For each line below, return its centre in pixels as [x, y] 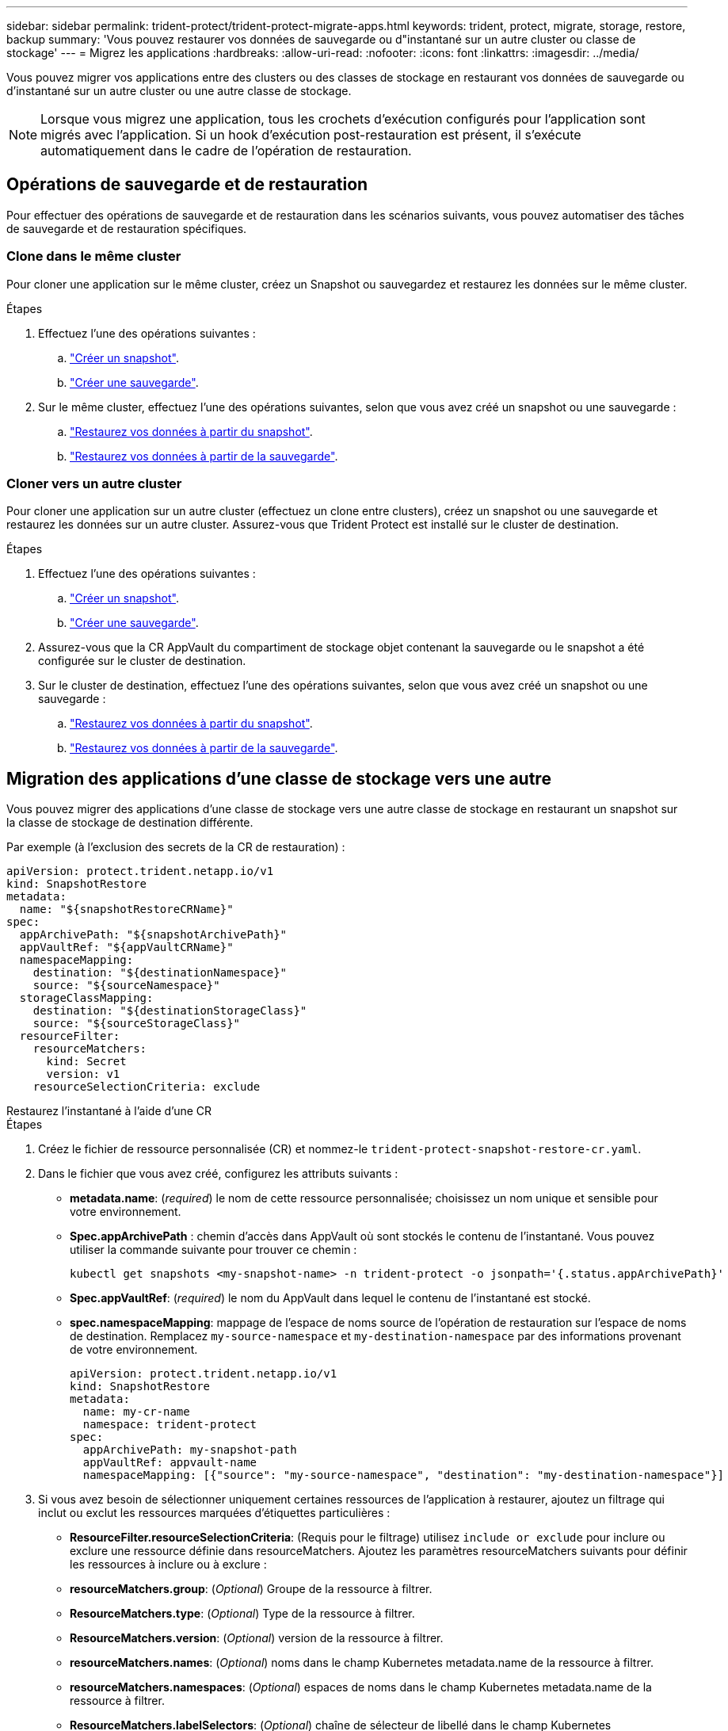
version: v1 [83, 1074]
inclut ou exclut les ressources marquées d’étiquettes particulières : [214, 1513]
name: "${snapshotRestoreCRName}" [126, 909]
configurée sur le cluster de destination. [142, 661]
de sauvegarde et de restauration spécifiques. [127, 228]
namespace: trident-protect [170, 1425]
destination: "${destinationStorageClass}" [170, 1011]
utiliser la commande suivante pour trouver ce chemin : [213, 1250]
